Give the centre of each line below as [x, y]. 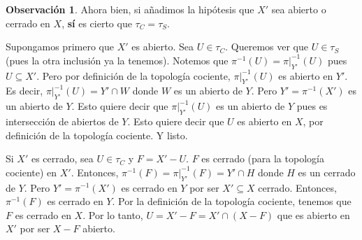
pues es [312, 106]
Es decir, [24, 91]
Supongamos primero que [60, 47]
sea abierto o [299, 9]
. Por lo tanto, [113, 214]
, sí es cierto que [97, 23]
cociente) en [31, 172]
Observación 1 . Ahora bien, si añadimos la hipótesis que [130, 9]
